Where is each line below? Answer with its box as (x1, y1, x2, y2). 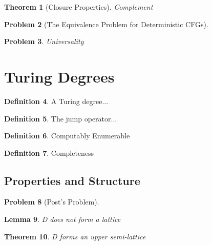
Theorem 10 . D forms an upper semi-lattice (4, 231, 146, 241)
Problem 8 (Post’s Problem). (4, 196, 99, 207)
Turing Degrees (4, 66, 115, 87)
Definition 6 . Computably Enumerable (4, 130, 130, 141)
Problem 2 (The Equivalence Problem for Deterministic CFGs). (4, 18, 208, 29)
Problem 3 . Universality (4, 36, 84, 47)
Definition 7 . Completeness (4, 147, 94, 158)
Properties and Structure (4, 172, 140, 188)
